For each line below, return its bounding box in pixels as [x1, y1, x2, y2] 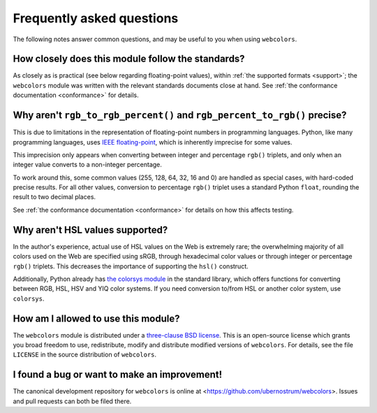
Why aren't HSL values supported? [13, 224, 168, 236]
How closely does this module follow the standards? [13, 53, 245, 65]
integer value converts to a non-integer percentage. [13, 161, 162, 169]
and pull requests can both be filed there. [13, 397, 132, 405]
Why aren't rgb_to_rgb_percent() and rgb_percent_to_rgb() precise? [13, 109, 347, 122]
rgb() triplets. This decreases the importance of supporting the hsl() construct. [13, 262, 249, 270]
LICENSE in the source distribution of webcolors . [13, 350, 157, 359]
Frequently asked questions [13, 10, 179, 26]
